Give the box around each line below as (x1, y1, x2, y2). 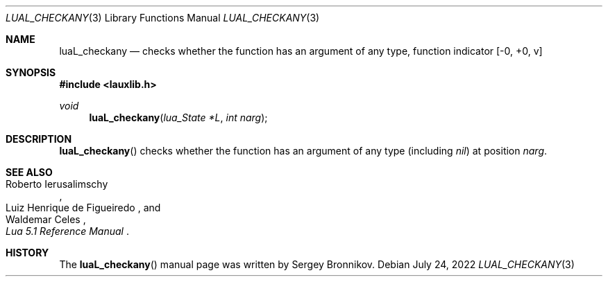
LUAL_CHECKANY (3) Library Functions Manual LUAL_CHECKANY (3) (6, 12, 320, 24)
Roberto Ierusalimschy (6, 178, 108, 190)
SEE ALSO (6, 166, 53, 178)
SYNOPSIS (6, 67, 56, 78)
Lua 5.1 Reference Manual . (6, 225, 129, 237)
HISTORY (6, 247, 49, 258)
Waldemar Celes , (6, 213, 86, 225)
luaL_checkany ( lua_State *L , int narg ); (89, 112, 268, 123)
